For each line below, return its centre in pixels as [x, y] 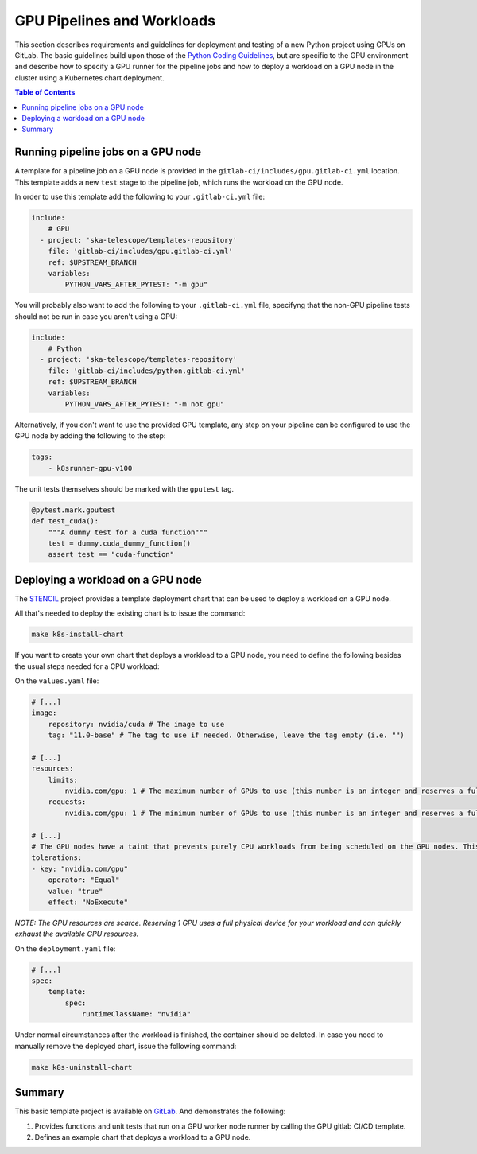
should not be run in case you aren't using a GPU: [96, 316]
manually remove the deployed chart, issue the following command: [126, 1046]
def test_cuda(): [65, 521]
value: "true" [76, 891]
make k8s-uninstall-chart [82, 1067]
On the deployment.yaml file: [65, 948]
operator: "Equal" [84, 880]
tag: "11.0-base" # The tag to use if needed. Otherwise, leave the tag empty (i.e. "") [226, 735]
